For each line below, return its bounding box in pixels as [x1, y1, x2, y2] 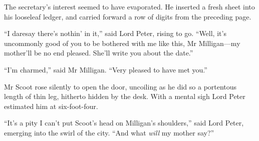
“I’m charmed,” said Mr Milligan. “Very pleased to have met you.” [4, 64, 207, 74]
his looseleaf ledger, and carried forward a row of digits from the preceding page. [4, 11, 251, 21]
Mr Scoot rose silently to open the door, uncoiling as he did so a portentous [4, 81, 237, 91]
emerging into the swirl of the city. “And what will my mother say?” [4, 127, 214, 137]
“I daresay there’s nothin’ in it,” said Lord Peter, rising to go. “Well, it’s [4, 28, 226, 38]
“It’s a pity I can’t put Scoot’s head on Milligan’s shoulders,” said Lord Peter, [4, 117, 244, 128]
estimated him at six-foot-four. [4, 100, 98, 111]
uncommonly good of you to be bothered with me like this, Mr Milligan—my [4, 37, 240, 48]
